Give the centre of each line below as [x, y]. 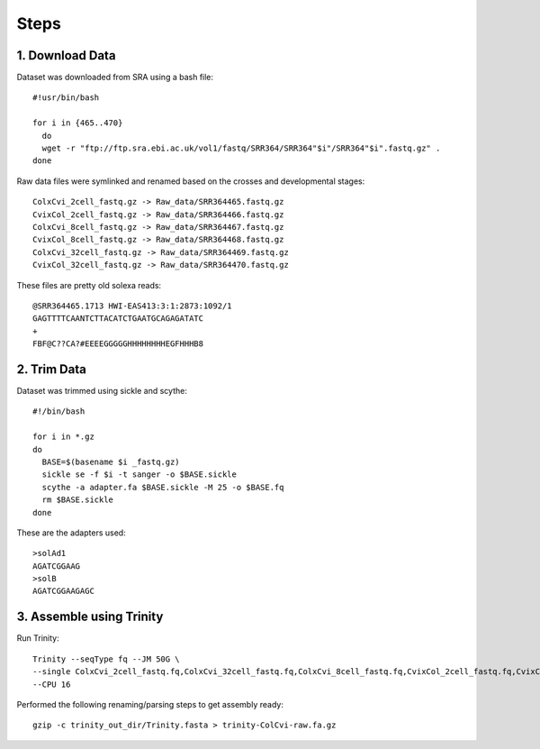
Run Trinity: [38, 638]
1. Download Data [66, 55]
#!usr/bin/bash [66, 98]
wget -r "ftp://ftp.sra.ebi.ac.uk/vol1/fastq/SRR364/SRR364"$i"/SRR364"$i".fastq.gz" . [241, 148]
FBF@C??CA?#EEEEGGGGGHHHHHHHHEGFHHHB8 [118, 344]
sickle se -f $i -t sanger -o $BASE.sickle [139, 475]
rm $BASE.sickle [78, 500]
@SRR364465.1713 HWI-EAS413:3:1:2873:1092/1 [133, 306]
